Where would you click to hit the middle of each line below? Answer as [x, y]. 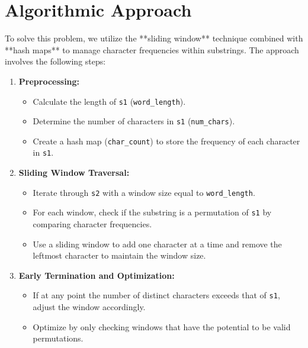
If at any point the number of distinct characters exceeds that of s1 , [156, 295]
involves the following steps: [55, 61]
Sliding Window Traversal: [74, 173]
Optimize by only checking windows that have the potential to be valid [162, 326]
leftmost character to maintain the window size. [119, 255]
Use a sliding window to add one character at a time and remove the [157, 244]
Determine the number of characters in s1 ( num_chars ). [134, 121]
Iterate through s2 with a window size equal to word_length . [144, 192]
